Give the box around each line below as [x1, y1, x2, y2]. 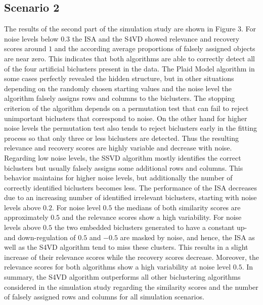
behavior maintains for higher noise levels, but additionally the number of [4, 172, 233, 183]
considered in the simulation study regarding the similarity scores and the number [4, 281, 258, 292]
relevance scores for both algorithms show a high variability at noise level [4, 261, 231, 272]
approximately [4, 212, 49, 222]
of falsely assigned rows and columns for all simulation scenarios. [4, 291, 204, 302]
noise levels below [4, 33, 59, 44]
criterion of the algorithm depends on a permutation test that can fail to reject [4, 102, 249, 113]
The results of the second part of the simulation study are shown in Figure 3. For [4, 23, 256, 34]
